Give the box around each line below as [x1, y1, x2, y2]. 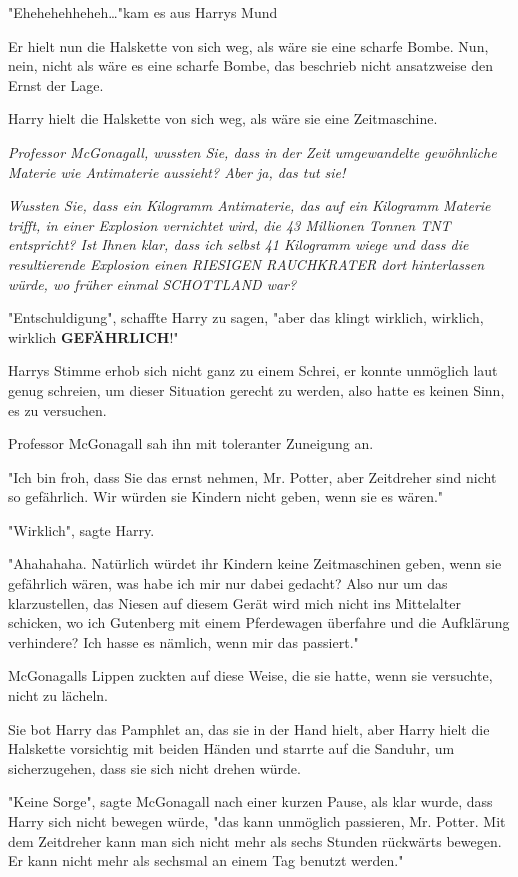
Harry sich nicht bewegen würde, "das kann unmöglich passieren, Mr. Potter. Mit [8, 811, 506, 831]
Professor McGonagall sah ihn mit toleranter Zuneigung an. [8, 433, 374, 454]
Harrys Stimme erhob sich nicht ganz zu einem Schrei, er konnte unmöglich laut [8, 360, 498, 381]
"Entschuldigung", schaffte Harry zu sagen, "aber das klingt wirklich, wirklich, [8, 307, 484, 328]
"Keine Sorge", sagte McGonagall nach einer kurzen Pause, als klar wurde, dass [8, 791, 493, 812]
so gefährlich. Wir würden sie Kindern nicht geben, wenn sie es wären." [8, 486, 444, 507]
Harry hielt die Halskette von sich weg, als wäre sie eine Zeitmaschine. [8, 108, 438, 129]
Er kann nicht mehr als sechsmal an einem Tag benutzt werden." [8, 850, 404, 871]
